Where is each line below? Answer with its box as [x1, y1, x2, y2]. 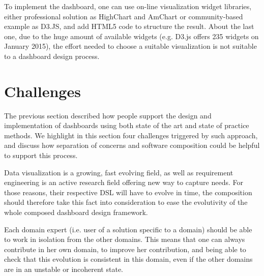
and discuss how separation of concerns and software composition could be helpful [4, 140, 260, 150]
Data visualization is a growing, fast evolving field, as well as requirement [4, 167, 233, 177]
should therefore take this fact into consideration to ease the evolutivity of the [4, 197, 248, 207]
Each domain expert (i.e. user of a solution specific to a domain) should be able [4, 224, 252, 234]
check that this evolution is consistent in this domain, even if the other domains [4, 254, 253, 264]
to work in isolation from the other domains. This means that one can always [4, 234, 245, 244]
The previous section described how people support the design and [4, 110, 212, 120]
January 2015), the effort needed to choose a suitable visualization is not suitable [4, 41, 257, 51]
